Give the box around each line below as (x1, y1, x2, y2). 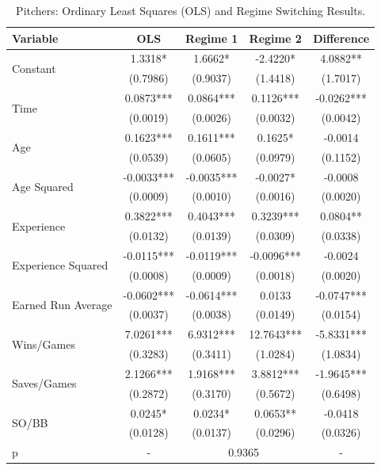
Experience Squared (12, 257, 109, 273)
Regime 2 (249, 29, 302, 46)
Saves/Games (12, 375, 77, 392)
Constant (12, 59, 56, 76)
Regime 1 (185, 29, 238, 46)
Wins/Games (12, 335, 75, 352)
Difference (313, 29, 370, 46)
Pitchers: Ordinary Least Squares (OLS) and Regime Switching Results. (16, 2, 366, 18)
